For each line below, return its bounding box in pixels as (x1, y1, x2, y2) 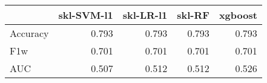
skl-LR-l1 (122, 8, 168, 22)
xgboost (219, 8, 257, 22)
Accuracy (10, 26, 49, 40)
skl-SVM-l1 (58, 8, 113, 22)
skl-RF (177, 8, 209, 22)
